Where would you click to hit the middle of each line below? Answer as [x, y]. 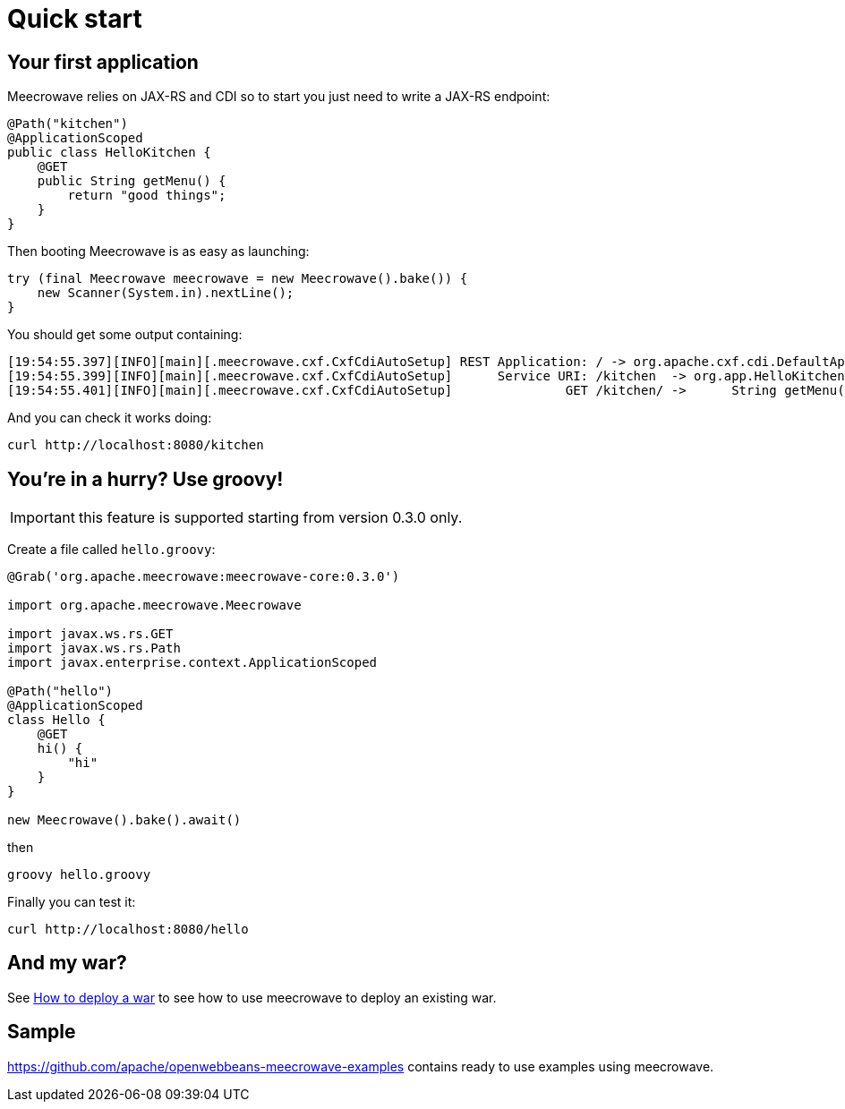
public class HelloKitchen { [109, 153]
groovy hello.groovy [79, 875]
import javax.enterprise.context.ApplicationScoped [192, 663]
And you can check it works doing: [110, 418]
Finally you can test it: [72, 902]
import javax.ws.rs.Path [94, 648]
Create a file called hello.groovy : [111, 550]
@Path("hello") [60, 691]
